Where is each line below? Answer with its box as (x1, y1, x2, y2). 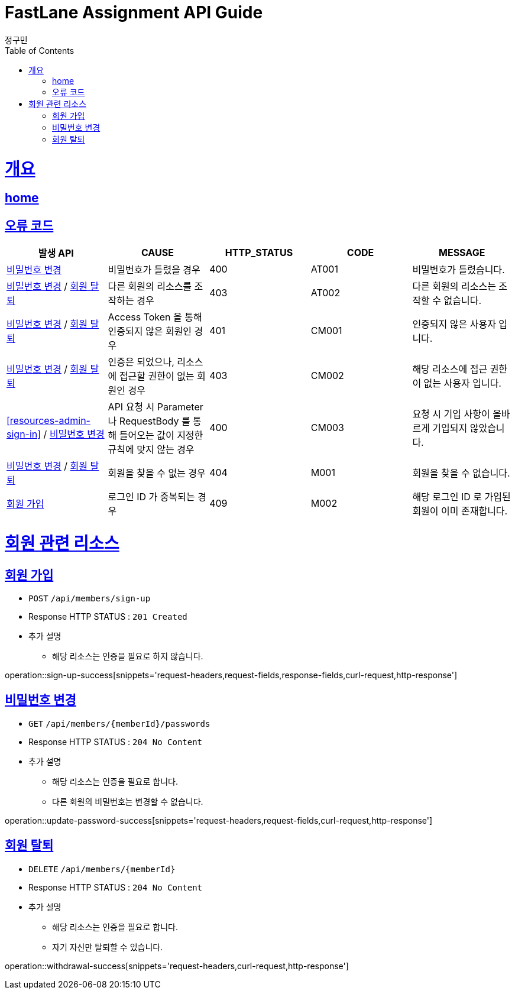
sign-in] (7, 428, 41, 441)
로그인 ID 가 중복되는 (108, 491, 195, 503)
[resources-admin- (7, 415, 90, 427)
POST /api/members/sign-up (28, 594, 151, 604)
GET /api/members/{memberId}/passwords (28, 718, 210, 728)
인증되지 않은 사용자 (412, 318, 496, 331)
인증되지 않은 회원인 (108, 325, 192, 338)
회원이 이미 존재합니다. (412, 505, 508, 517)
